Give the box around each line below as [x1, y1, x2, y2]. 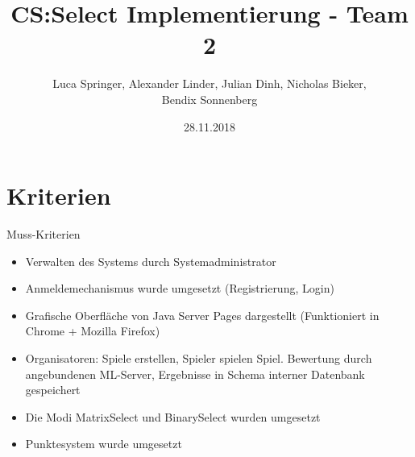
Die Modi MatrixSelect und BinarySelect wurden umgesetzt [25, 408, 321, 425]
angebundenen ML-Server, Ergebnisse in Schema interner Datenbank [25, 365, 365, 382]
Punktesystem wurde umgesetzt [25, 435, 182, 452]
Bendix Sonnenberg [161, 90, 258, 107]
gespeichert [25, 381, 81, 398]
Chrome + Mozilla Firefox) [25, 322, 160, 339]
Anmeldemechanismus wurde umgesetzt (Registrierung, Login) [25, 280, 334, 297]
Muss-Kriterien [6, 226, 81, 243]
